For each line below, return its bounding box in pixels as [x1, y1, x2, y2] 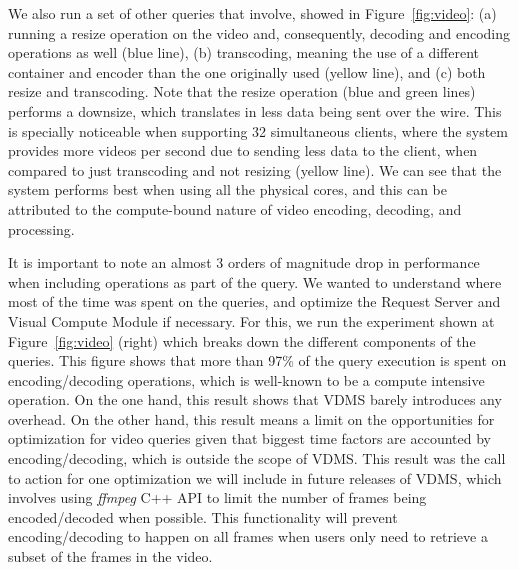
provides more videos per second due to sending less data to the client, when [8, 140, 478, 161]
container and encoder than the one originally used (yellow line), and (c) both [8, 61, 486, 82]
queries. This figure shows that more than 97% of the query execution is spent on [8, 350, 507, 371]
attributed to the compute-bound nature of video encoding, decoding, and [8, 198, 462, 219]
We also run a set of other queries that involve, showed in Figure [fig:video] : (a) [8, 3, 497, 23]
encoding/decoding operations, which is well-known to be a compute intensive [8, 369, 485, 390]
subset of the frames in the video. [8, 546, 213, 567]
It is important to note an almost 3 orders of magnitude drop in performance [8, 252, 480, 273]
